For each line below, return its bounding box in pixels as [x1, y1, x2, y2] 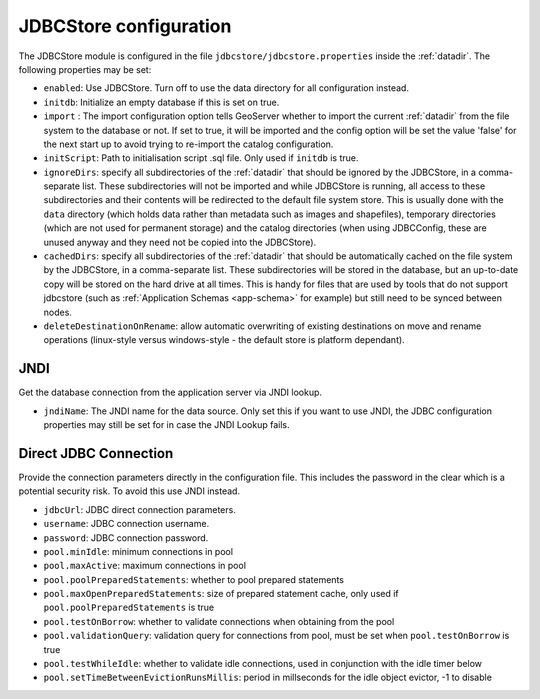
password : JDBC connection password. [43, 531, 209, 544]
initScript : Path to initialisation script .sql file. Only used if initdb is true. [43, 152, 359, 164]
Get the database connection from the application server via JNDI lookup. [18, 386, 323, 399]
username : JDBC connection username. [43, 518, 210, 530]
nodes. [43, 306, 72, 318]
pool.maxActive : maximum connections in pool [43, 560, 247, 572]
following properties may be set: [18, 63, 152, 75]
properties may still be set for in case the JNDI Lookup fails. [43, 419, 290, 431]
